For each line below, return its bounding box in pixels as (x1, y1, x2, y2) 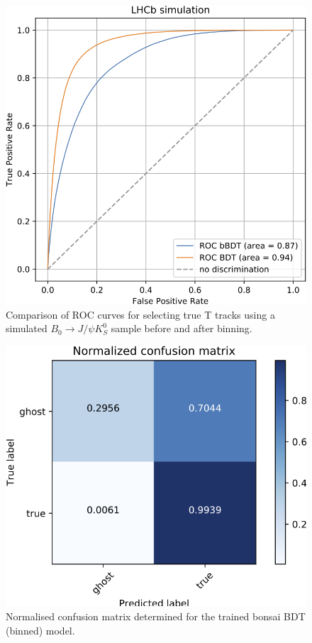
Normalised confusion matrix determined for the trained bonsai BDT (6, 608, 306, 623)
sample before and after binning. (111, 321, 252, 336)
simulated (6, 321, 48, 336)
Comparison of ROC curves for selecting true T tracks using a (6, 307, 275, 321)
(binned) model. (6, 622, 75, 637)
